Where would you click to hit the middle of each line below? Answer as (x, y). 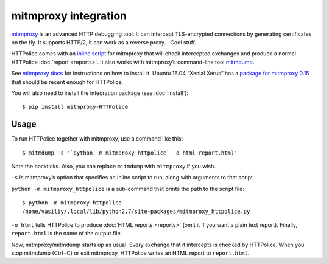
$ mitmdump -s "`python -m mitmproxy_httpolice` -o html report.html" (130, 153)
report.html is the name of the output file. (67, 234)
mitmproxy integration (69, 16)
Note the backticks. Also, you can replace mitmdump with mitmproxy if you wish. (114, 166)
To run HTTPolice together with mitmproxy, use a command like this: (97, 139)
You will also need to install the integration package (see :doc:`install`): (100, 93)
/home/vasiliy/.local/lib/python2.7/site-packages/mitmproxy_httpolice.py (136, 211)
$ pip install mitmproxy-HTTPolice (75, 107)
